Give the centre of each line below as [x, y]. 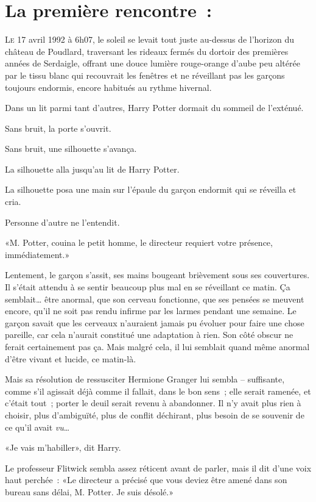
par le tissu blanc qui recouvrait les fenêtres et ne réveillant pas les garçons [145, 75]
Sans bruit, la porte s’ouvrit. [58, 128]
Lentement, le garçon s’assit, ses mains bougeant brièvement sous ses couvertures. [157, 275]
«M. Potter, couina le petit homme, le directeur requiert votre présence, [139, 242]
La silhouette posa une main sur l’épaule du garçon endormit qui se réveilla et [151, 189]
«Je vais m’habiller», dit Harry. [63, 447]
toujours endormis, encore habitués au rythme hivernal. [108, 87]
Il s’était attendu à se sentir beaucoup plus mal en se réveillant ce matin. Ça [148, 287]
